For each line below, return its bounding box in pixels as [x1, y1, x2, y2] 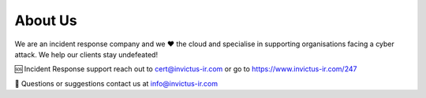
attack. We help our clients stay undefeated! [14, 49, 158, 59]
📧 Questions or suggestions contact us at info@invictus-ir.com [14, 78, 219, 88]
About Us [14, 12, 78, 29]
